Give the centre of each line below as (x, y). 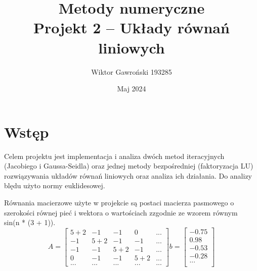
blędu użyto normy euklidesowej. (55, 185)
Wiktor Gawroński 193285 (132, 71)
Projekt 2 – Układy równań (132, 28)
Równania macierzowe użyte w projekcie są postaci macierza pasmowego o (119, 202)
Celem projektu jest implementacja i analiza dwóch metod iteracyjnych (114, 156)
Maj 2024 (132, 89)
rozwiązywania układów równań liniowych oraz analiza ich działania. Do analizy (128, 175)
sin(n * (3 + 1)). (30, 222)
